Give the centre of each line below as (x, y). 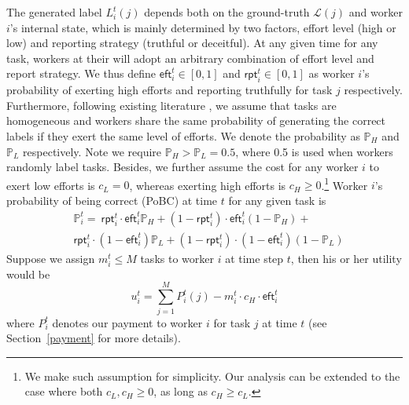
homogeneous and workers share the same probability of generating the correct (196, 120)
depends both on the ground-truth (227, 12)
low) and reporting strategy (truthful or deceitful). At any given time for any (192, 43)
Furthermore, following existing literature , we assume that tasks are (171, 105)
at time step (254, 258)
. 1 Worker (345, 184)
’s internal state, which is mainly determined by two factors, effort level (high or (203, 27)
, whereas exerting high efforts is (208, 185)
